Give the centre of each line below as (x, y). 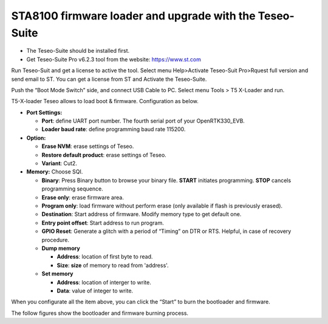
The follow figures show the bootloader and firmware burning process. (100, 313)
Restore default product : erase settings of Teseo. (104, 155)
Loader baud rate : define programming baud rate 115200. (114, 129)
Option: (36, 138)
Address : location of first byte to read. (105, 257)
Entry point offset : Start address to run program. (103, 223)
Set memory (57, 274)
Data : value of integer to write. (95, 291)
